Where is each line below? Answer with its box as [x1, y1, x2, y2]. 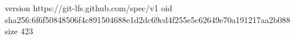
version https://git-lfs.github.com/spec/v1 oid [5, 2, 172, 14]
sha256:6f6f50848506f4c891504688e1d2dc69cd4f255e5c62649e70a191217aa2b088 [5, 13, 290, 25]
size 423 [5, 25, 33, 37]
